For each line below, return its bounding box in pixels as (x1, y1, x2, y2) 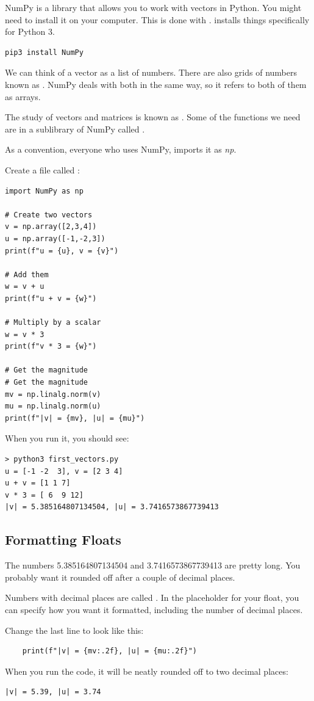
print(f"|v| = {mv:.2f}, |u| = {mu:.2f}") (22, 647, 197, 656)
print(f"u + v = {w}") (5, 294, 97, 303)
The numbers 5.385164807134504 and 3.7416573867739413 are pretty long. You (5, 559, 301, 572)
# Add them (5, 270, 49, 279)
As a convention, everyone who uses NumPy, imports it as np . (5, 143, 237, 156)
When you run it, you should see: (5, 432, 129, 445)
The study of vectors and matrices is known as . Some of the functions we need (5, 111, 301, 123)
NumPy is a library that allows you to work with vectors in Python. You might (5, 1, 302, 13)
